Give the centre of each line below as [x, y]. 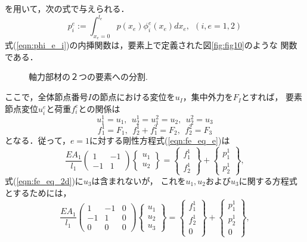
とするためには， [38, 192]
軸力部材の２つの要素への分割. [88, 77]
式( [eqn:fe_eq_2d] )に [44, 180]
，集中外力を [208, 97]
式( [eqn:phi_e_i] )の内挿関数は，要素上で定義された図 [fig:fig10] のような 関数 [151, 45]
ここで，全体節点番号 [46, 97]
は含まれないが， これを [139, 180]
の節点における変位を [133, 97]
